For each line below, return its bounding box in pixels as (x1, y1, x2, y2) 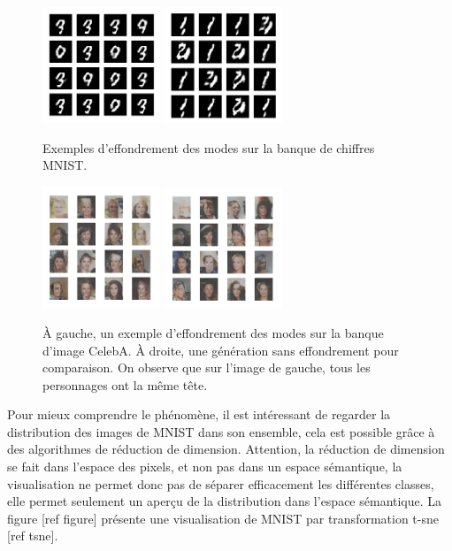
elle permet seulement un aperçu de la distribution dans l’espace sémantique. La (7, 492, 442, 510)
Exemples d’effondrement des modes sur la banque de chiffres (42, 138, 375, 157)
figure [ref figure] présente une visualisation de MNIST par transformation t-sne (7, 509, 439, 527)
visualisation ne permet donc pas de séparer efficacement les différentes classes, (7, 474, 434, 493)
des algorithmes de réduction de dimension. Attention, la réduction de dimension (7, 440, 445, 458)
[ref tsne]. (7, 526, 58, 545)
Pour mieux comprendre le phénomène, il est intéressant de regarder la (7, 405, 391, 424)
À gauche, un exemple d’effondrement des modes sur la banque (42, 323, 384, 341)
